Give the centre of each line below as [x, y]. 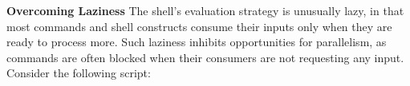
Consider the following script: [79, 73]
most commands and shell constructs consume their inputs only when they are [199, 26]
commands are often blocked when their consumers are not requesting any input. [205, 57]
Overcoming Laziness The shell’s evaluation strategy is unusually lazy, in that [205, 10]
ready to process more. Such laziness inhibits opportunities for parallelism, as [197, 42]
